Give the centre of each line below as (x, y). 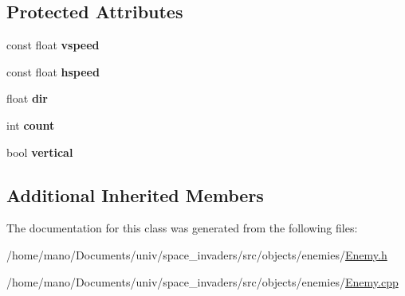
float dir (27, 98)
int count (31, 125)
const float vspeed (53, 45)
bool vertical (40, 152)
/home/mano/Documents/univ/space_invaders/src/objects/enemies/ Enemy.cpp (202, 281)
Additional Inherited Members (135, 195)
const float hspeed (53, 71)
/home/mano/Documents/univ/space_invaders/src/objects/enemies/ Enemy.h (197, 254)
